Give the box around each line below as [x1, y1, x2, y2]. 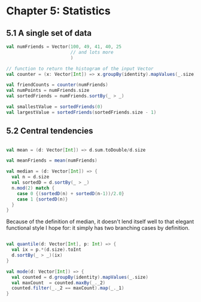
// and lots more [70, 49, 114, 55]
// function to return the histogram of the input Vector [6, 66, 154, 72]
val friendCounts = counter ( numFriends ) [6, 82, 109, 88]
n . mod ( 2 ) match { [11, 185, 55, 191]
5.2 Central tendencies [6, 126, 93, 136]
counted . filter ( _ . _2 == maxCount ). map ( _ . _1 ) [11, 285, 124, 291]
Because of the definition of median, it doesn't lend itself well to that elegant [6, 218, 194, 225]
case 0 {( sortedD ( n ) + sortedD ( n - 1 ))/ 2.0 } [17, 190, 124, 196]
